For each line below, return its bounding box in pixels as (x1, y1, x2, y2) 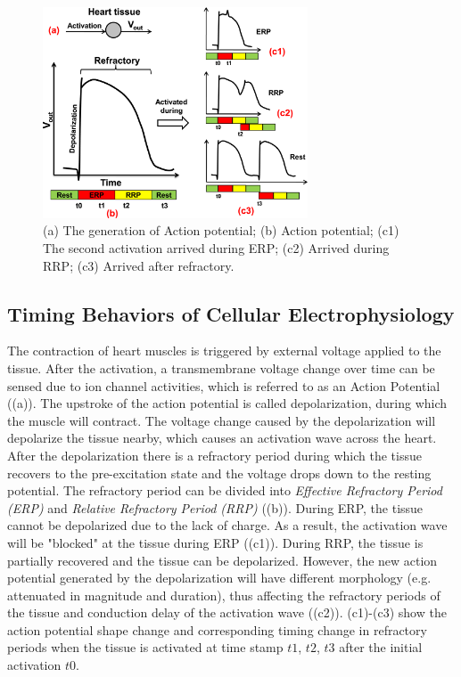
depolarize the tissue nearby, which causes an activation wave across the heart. (7, 428, 437, 447)
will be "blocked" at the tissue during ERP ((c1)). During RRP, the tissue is (7, 533, 424, 551)
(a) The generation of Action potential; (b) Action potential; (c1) (43, 221, 399, 240)
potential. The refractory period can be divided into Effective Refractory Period (7, 481, 442, 500)
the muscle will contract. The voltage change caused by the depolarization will (7, 411, 436, 429)
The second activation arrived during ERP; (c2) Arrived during (43, 238, 390, 257)
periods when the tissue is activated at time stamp (7, 638, 284, 657)
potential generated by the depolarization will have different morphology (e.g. (7, 568, 432, 587)
